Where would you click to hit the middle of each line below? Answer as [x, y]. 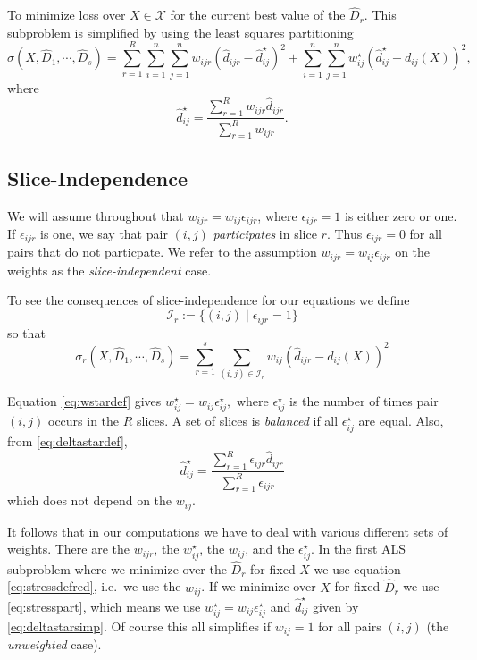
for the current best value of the [258, 15]
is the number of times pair [364, 401]
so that [26, 332]
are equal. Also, [401, 421]
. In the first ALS [359, 549]
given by [336, 606]
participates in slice [265, 233]
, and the [270, 549]
